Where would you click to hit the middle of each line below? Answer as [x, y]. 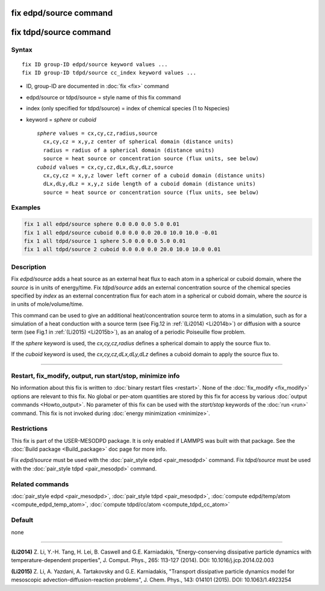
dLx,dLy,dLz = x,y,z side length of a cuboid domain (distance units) [149, 184]
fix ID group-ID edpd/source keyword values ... [95, 64]
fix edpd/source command [62, 13]
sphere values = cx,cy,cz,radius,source [97, 133]
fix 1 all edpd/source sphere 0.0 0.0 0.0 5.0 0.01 [102, 224]
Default [22, 520]
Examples [26, 208]
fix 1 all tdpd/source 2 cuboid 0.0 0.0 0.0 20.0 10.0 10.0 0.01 [122, 249]
